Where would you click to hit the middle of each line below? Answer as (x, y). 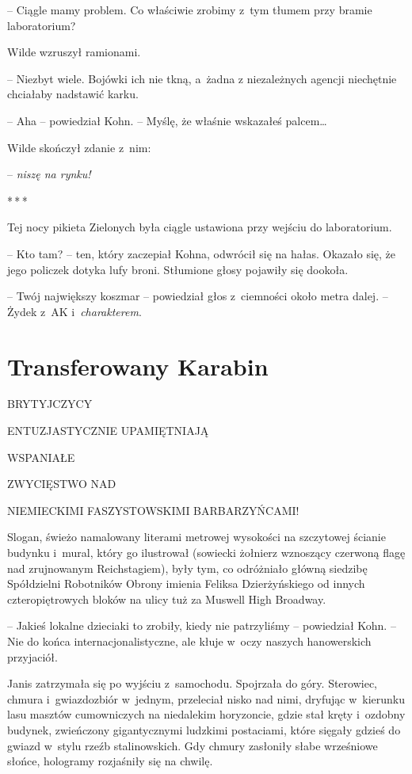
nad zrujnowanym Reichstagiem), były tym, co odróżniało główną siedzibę (187, 568)
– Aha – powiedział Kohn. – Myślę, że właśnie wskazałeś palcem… (167, 120)
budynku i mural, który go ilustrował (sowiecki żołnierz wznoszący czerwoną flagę (206, 552)
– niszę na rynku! (49, 174)
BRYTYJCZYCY (50, 404)
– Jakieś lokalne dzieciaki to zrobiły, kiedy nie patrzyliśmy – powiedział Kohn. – (202, 625)
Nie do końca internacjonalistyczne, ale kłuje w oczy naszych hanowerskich (189, 641)
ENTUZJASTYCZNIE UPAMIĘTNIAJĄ (108, 431)
